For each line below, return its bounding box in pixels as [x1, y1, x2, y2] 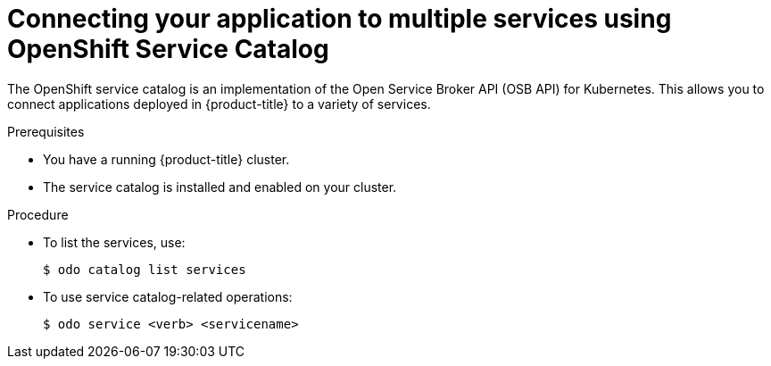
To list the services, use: [43, 234, 186, 250]
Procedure [7, 206, 69, 222]
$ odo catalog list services [43, 262, 246, 277]
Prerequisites [7, 123, 85, 139]
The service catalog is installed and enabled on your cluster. [43, 179, 397, 195]
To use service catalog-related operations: [43, 288, 293, 304]
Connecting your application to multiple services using [7, 4, 672, 34]
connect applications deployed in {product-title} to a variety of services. [7, 96, 431, 112]
